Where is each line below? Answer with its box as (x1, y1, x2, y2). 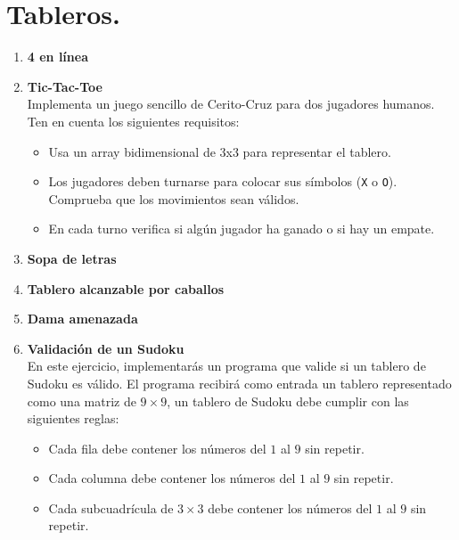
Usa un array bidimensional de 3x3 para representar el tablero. (48, 142, 391, 160)
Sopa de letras (27, 249, 117, 267)
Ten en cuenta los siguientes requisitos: (27, 111, 240, 130)
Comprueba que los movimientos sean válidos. (48, 189, 299, 208)
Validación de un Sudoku (27, 339, 184, 357)
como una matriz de (27, 391, 136, 410)
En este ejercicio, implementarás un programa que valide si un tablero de (27, 356, 426, 375)
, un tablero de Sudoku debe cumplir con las (167, 391, 409, 410)
